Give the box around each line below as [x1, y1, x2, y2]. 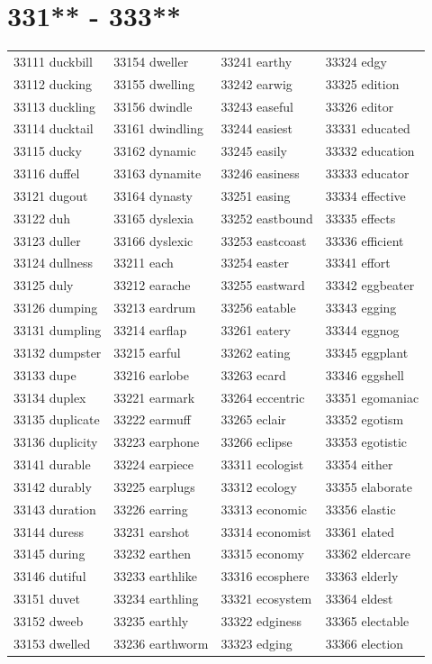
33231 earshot [113, 522, 190, 541]
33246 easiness [220, 164, 300, 183]
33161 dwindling [113, 119, 203, 138]
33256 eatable [220, 298, 296, 317]
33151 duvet [13, 589, 80, 608]
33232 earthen [113, 544, 191, 563]
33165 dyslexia [113, 208, 194, 227]
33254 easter [220, 253, 289, 272]
